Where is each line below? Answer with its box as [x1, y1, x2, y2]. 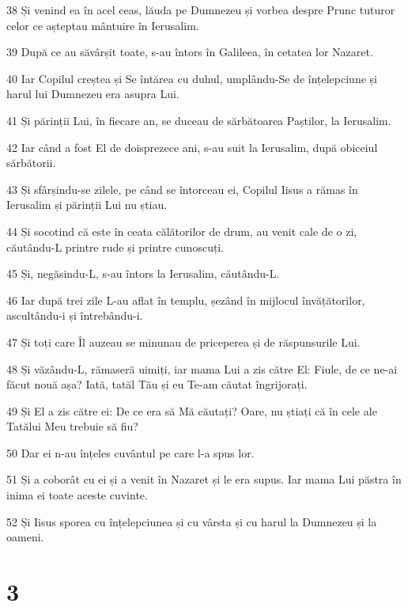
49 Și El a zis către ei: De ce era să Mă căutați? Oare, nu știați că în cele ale [6, 402, 377, 419]
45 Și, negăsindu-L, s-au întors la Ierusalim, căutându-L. [6, 265, 280, 282]
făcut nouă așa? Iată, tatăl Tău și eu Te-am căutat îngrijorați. [6, 376, 308, 393]
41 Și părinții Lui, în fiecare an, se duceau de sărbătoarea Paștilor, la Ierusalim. [6, 112, 391, 128]
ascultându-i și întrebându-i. [6, 307, 143, 324]
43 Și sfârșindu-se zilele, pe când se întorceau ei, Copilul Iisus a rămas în [6, 180, 358, 197]
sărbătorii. [6, 154, 56, 171]
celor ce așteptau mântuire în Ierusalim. [6, 17, 199, 33]
